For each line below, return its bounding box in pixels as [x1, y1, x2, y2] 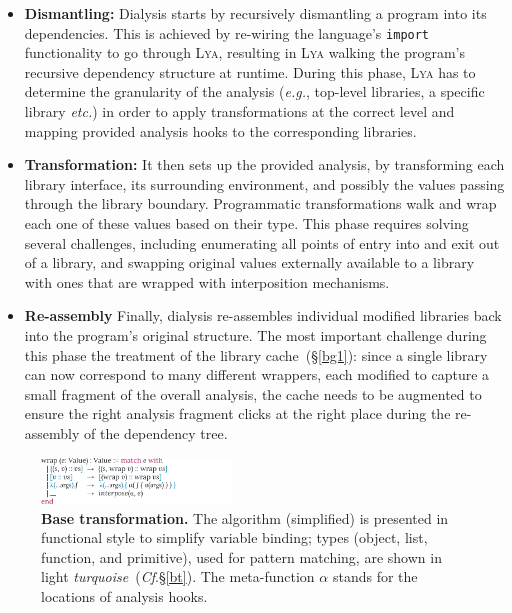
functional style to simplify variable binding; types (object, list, [41, 527, 428, 548]
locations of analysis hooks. [41, 586, 208, 607]
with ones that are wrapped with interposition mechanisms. [24, 271, 390, 292]
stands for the [332, 566, 418, 587]
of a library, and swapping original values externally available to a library [24, 252, 475, 273]
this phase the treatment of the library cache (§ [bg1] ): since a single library [24, 344, 488, 365]
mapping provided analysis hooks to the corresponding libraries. [24, 120, 417, 141]
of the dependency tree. [84, 422, 228, 443]
